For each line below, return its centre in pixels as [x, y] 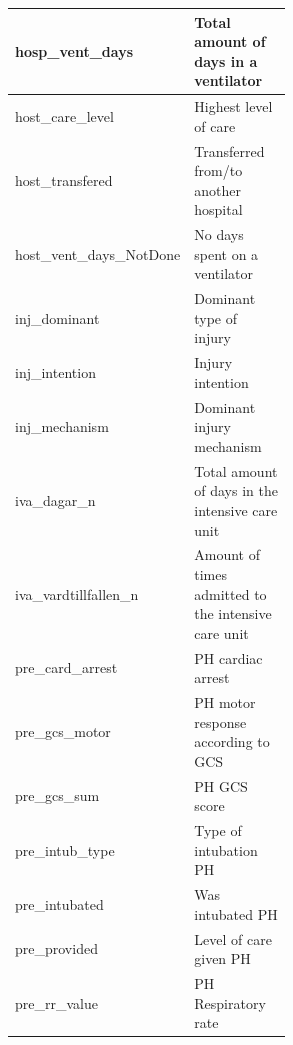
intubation [226, 849]
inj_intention [55, 372]
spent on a [226, 253]
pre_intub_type [65, 849]
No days [219, 234]
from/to [218, 170]
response [220, 721]
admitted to [230, 593]
